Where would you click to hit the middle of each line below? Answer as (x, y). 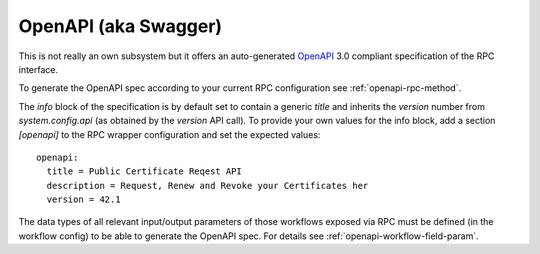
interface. (38, 69)
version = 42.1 (83, 199)
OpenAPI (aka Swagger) (120, 26)
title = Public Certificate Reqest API (144, 171)
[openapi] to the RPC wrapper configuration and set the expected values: (169, 134)
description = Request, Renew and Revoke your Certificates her (207, 185)
